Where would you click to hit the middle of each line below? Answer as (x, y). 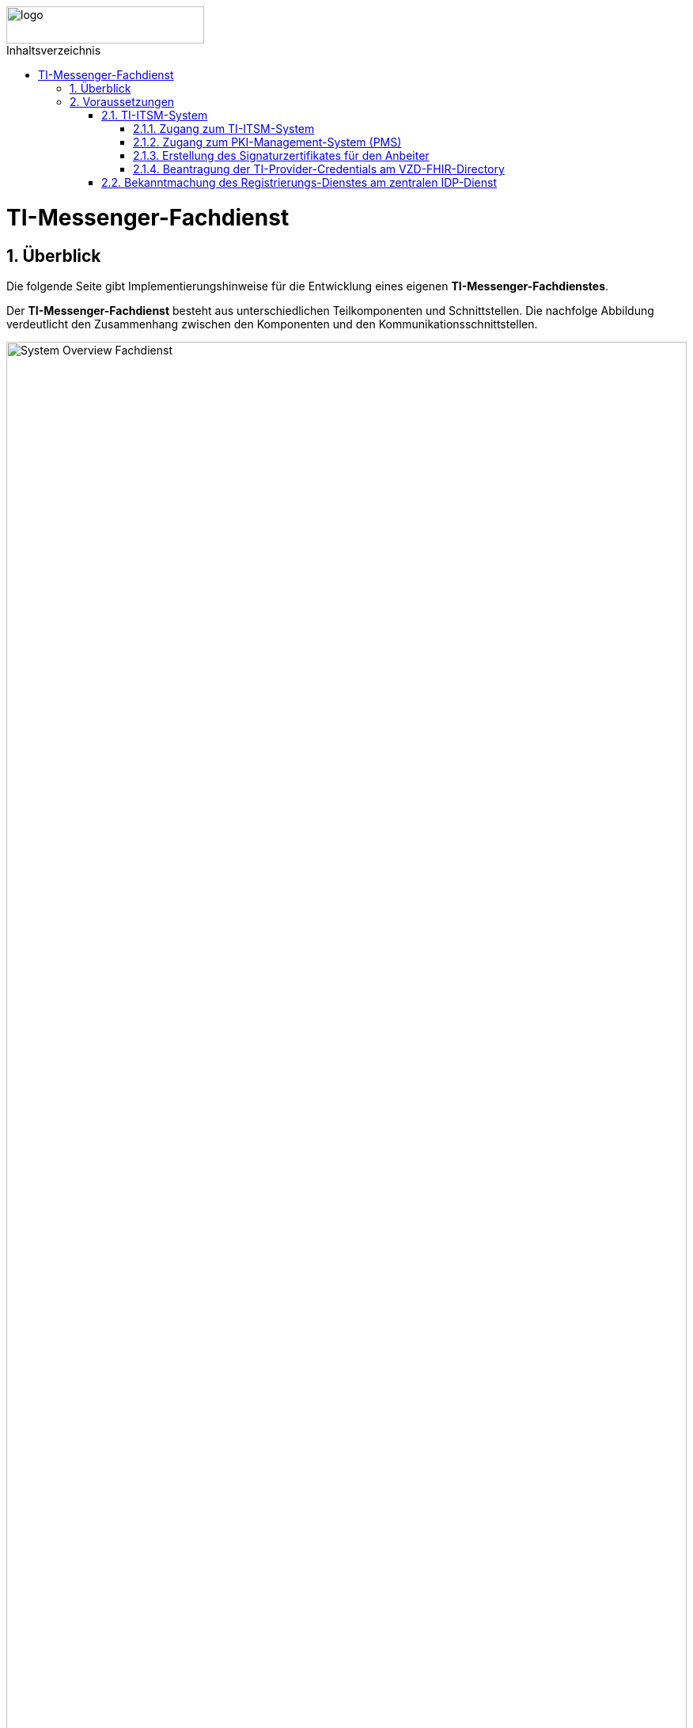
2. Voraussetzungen (122, 102)
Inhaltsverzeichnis (54, 50)
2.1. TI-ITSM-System (155, 115)
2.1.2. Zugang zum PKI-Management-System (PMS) (267, 142)
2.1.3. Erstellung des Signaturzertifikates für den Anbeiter (281, 155)
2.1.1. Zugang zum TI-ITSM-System (224, 129)
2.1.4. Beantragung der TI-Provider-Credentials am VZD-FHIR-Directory (319, 169)
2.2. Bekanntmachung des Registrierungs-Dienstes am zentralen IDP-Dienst (299, 182)
